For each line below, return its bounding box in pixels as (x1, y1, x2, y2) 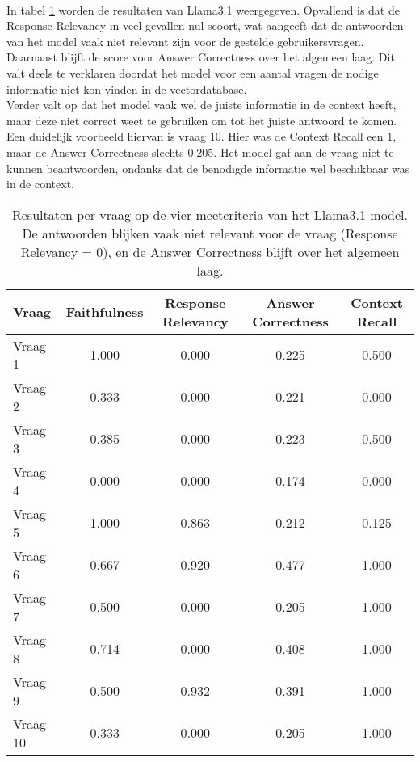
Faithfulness (65, 302, 144, 322)
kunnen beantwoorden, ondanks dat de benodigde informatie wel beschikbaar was (6, 159, 410, 176)
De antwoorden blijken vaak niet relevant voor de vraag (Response (22, 223, 398, 242)
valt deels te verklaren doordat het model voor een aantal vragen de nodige (6, 64, 379, 81)
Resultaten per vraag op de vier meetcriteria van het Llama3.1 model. (11, 204, 409, 224)
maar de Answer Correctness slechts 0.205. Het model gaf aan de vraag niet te (6, 143, 394, 160)
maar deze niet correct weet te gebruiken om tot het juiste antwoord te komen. (6, 112, 397, 128)
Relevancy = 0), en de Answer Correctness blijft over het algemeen (20, 242, 400, 261)
